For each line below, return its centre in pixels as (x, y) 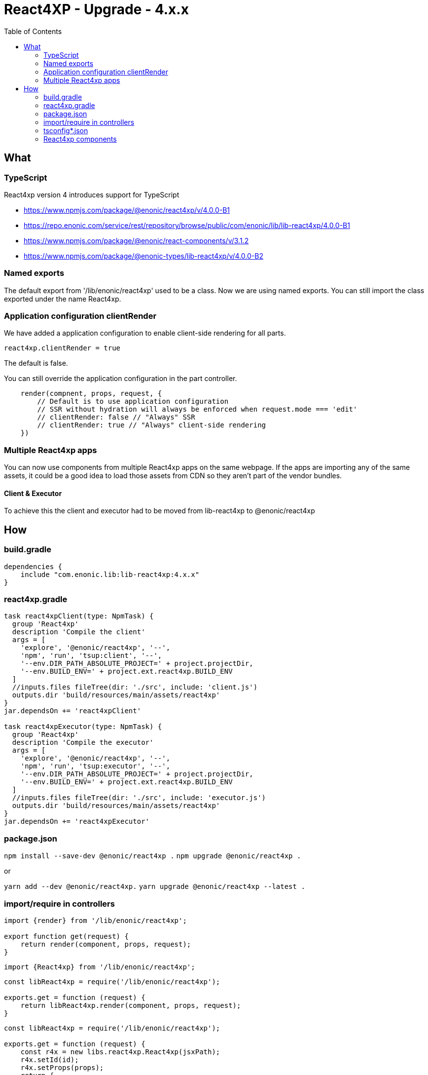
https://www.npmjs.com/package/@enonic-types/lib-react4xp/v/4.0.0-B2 (143, 256)
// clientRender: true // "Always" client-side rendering (152, 425)
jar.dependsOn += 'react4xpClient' (73, 711)
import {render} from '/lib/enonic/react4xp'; (95, 920)
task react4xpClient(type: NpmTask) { (79, 616)
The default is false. (36, 363)
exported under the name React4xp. (63, 299)
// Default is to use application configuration (133, 402)
